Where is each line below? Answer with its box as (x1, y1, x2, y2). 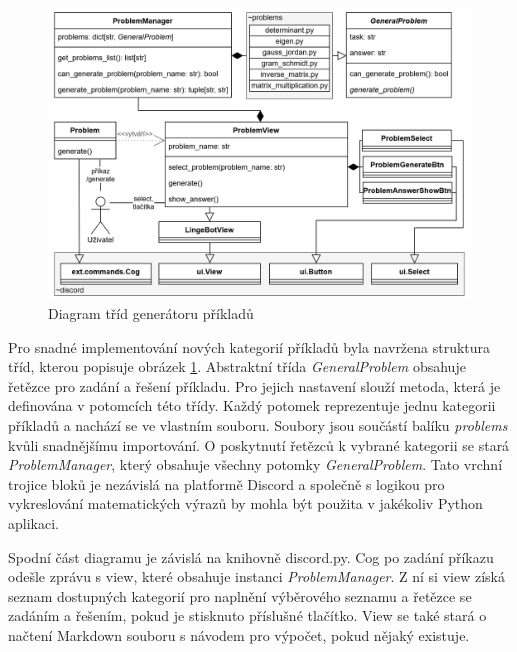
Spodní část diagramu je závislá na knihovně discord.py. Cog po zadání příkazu (8, 546, 494, 567)
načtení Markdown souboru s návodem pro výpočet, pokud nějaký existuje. (8, 625, 470, 645)
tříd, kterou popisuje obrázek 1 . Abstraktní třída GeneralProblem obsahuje (8, 356, 466, 377)
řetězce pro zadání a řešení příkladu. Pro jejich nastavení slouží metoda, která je (8, 375, 501, 396)
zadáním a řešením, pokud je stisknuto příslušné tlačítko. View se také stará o (8, 605, 487, 626)
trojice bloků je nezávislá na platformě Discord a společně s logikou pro (8, 473, 445, 494)
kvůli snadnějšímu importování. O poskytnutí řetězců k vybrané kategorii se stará (8, 434, 510, 455)
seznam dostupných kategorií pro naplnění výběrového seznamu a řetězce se (8, 585, 472, 606)
